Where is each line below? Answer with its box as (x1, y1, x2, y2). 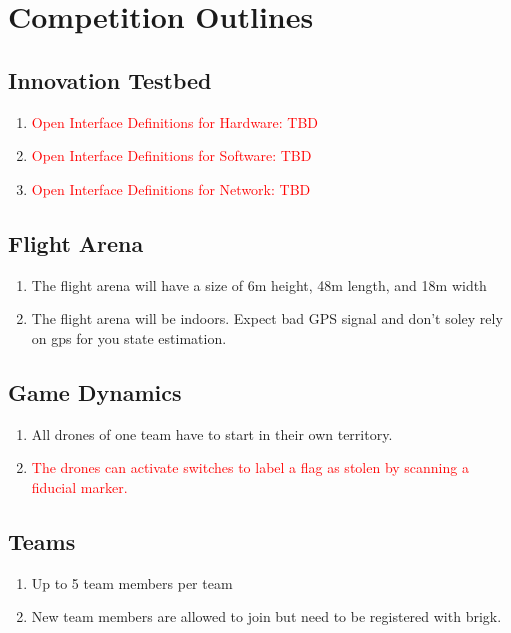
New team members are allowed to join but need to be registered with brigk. (31, 606, 502, 627)
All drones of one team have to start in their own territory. (31, 423, 393, 444)
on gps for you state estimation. (31, 327, 227, 348)
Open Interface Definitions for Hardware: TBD (31, 111, 319, 132)
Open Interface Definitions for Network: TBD (31, 178, 311, 199)
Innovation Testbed (8, 64, 212, 95)
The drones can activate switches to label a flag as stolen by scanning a (31, 457, 469, 478)
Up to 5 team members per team (31, 572, 233, 593)
